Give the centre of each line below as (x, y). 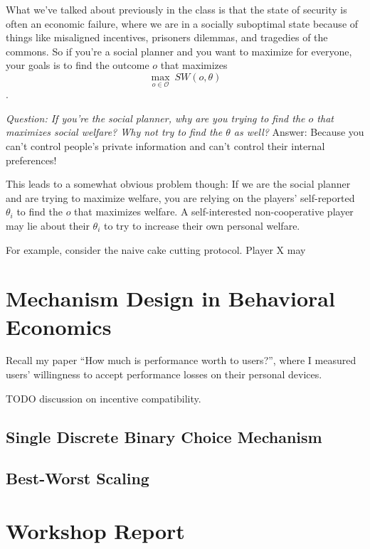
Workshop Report (95, 530)
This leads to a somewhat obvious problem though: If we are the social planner (178, 184)
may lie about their (48, 225)
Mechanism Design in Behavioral (170, 298)
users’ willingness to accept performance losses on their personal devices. (164, 374)
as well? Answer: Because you (299, 132)
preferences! (31, 160)
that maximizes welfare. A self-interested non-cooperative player (214, 212)
